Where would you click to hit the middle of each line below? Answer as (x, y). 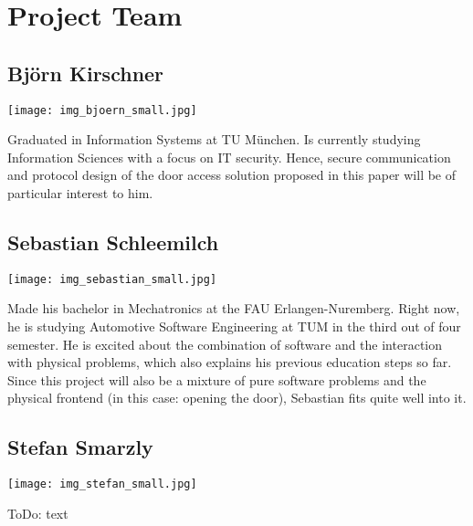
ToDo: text (38, 513)
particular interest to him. (80, 193)
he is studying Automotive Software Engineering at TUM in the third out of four (234, 326)
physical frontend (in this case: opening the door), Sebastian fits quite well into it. (237, 398)
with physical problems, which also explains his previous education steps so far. (230, 362)
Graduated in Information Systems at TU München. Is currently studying (214, 139)
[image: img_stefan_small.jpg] (102, 484)
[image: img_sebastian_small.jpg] (112, 279)
